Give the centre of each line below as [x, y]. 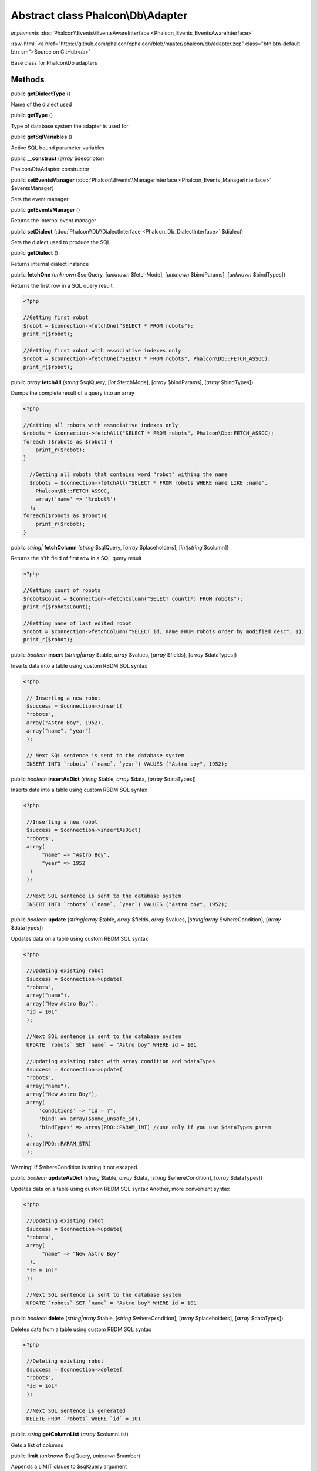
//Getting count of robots [62, 590]
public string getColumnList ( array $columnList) [70, 1434]
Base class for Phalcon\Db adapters [54, 62]
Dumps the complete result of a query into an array [73, 393]
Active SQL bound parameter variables [58, 148]
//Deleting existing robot [65, 1361]
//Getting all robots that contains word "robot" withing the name [129, 475]
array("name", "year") [59, 731]
